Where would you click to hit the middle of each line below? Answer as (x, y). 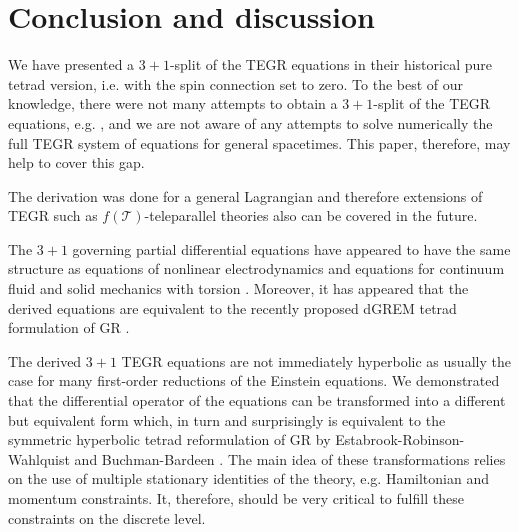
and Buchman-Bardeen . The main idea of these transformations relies (290, 458)
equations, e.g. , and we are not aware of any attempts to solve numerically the (250, 122)
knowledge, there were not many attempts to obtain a (173, 103)
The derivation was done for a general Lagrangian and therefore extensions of (245, 195)
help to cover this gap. (76, 162)
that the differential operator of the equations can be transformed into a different (257, 400)
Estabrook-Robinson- (400, 439)
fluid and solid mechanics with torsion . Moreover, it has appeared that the (238, 288)
